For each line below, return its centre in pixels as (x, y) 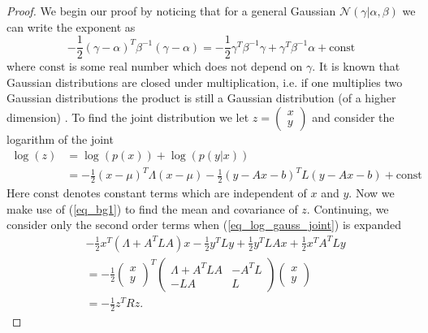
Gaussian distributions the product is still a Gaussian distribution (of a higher (201, 98)
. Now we (372, 193)
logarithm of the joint (60, 139)
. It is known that (356, 66)
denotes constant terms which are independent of (185, 193)
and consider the (353, 117)
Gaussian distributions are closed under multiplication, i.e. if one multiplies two (205, 82)
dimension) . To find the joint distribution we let (128, 117)
